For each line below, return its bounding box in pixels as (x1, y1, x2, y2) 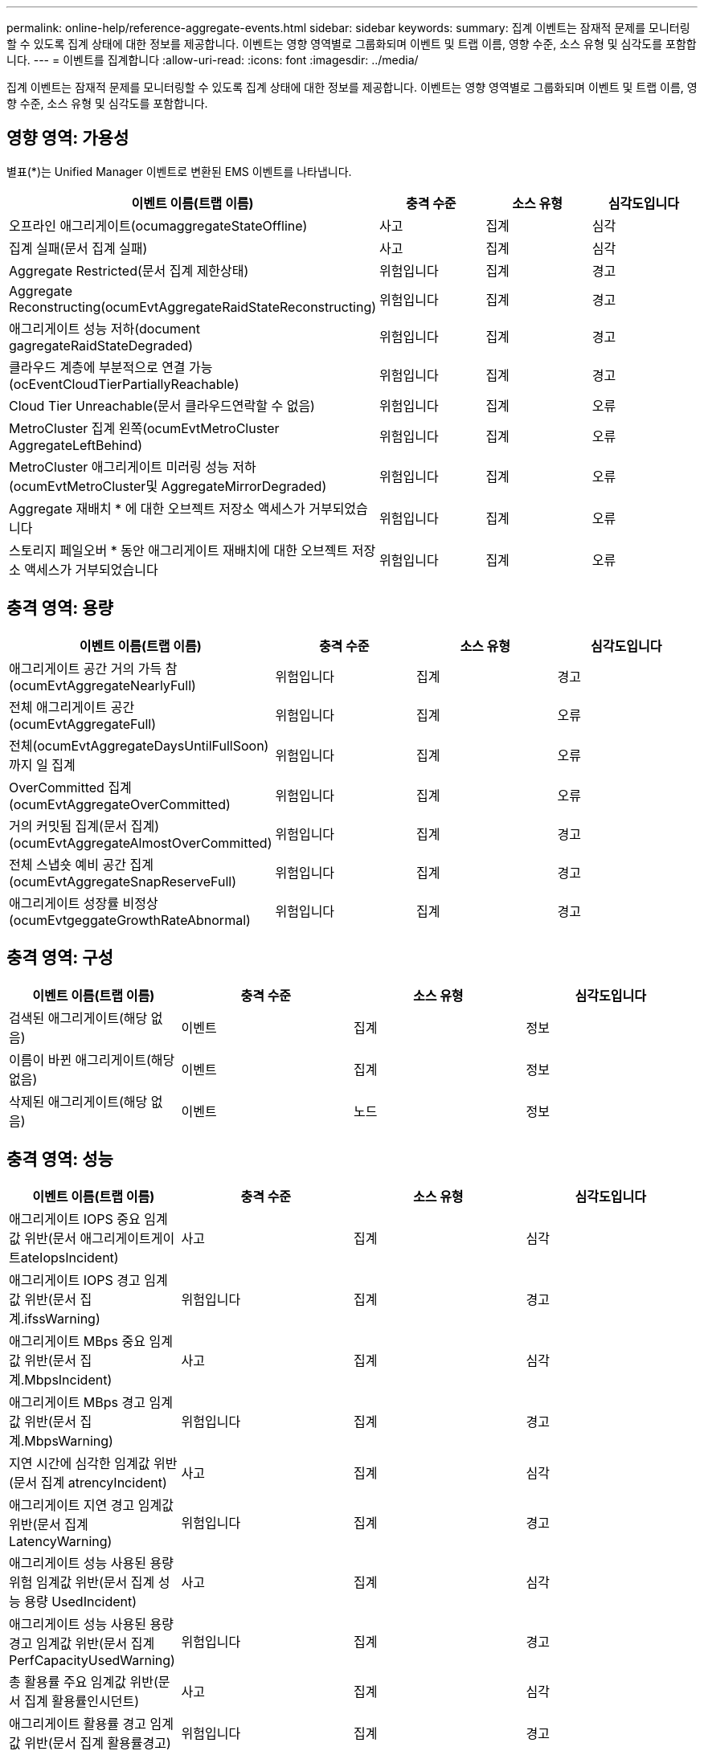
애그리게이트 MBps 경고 (9, 1394, 145, 1411)
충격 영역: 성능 (6, 1148, 113, 1169)
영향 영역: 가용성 (6, 128, 129, 149)
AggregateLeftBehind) (9, 436, 143, 453)
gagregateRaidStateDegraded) (9, 337, 194, 354)
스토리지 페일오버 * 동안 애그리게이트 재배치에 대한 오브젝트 (9, 542, 349, 558)
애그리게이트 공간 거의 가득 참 (9, 660, 178, 677)
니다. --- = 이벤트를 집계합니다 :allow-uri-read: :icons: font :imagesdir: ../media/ (6, 53, 419, 67)
